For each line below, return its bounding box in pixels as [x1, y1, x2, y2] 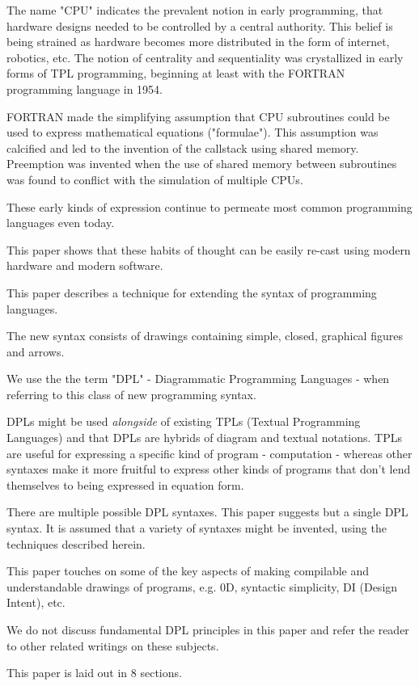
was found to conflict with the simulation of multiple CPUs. [6, 170, 303, 187]
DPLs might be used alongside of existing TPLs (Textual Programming [6, 413, 361, 430]
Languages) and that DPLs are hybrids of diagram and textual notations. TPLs [6, 429, 402, 446]
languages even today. [6, 214, 115, 231]
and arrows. [6, 343, 65, 360]
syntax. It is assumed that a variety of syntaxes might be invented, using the [6, 520, 387, 537]
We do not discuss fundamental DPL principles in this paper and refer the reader [6, 621, 409, 638]
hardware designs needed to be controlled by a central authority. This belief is [6, 17, 393, 34]
